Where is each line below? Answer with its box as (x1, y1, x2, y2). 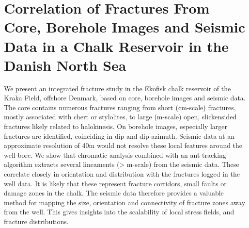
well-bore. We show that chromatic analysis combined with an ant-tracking (4, 149, 226, 160)
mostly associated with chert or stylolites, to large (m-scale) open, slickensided (4, 112, 237, 122)
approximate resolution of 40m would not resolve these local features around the (4, 140, 243, 150)
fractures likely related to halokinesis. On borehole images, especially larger (4, 121, 228, 131)
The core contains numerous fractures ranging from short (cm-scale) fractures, (4, 102, 236, 112)
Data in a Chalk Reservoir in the (4, 36, 229, 56)
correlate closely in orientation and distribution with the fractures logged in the (4, 169, 240, 179)
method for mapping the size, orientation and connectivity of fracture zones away (4, 197, 246, 207)
